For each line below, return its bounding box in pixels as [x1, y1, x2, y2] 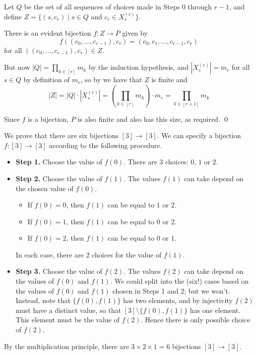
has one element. [190, 304, 241, 315]
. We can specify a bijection [157, 130, 241, 141]
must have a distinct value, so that [15, 304, 121, 315]
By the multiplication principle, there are [4, 341, 129, 351]
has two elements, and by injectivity [123, 295, 233, 305]
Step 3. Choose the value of [15, 266, 103, 276]
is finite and [151, 74, 188, 85]
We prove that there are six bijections [4, 130, 119, 141]
